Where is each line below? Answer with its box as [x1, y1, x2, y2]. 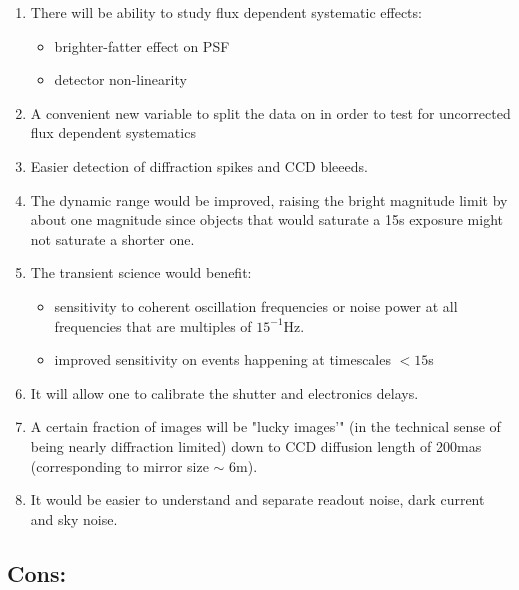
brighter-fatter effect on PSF [54, 35, 230, 56]
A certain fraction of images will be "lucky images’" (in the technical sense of [30, 416, 501, 437]
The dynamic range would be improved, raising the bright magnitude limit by [30, 189, 508, 210]
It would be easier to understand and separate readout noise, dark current [30, 489, 485, 510]
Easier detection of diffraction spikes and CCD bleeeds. [30, 155, 368, 176]
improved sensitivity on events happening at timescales [54, 349, 391, 370]
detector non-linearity [54, 69, 187, 90]
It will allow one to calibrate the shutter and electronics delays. [30, 382, 419, 403]
